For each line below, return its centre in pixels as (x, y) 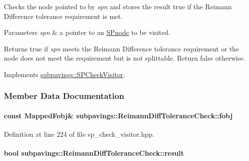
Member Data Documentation (64, 96)
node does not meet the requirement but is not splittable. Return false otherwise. (125, 58)
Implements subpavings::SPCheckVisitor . (65, 74)
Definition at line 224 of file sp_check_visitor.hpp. (79, 134)
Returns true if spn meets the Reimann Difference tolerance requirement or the (122, 48)
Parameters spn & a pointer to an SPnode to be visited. (87, 32)
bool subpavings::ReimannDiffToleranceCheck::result (94, 153)
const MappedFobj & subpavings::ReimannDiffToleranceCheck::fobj (118, 115)
